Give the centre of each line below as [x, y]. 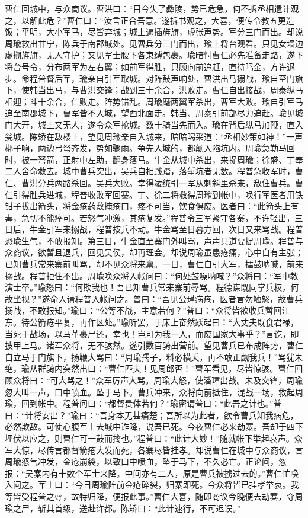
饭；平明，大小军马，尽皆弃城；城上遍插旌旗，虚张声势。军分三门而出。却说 [154, 32]
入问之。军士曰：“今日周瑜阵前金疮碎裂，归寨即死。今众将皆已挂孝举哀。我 [152, 485]
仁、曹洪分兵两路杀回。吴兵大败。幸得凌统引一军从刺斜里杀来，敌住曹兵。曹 [154, 182]
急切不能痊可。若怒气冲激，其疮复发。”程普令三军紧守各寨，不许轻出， [158, 217]
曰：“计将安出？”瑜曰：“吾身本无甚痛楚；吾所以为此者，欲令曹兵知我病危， [152, 415]
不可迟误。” [220, 508]
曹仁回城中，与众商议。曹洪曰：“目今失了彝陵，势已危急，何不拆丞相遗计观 [152, 8]
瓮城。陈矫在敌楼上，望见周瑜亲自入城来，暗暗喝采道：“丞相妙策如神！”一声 [154, 136]
